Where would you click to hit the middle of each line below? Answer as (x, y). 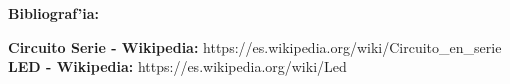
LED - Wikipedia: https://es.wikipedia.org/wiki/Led (177, 66)
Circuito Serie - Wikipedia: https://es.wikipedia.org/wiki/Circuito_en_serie (255, 46)
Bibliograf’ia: (53, 13)
